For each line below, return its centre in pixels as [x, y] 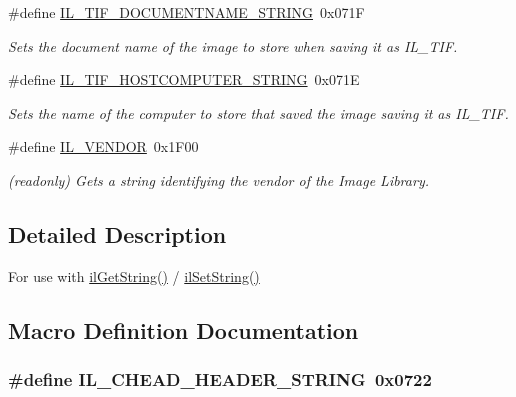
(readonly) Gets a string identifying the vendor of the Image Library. [218, 179]
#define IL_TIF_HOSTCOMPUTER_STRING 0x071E [184, 79]
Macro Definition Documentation [183, 329]
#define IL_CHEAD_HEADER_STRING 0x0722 [220, 379]
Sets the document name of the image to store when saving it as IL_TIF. [233, 45]
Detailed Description [117, 233]
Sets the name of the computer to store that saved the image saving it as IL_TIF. [258, 112]
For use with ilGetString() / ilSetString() [134, 275]
